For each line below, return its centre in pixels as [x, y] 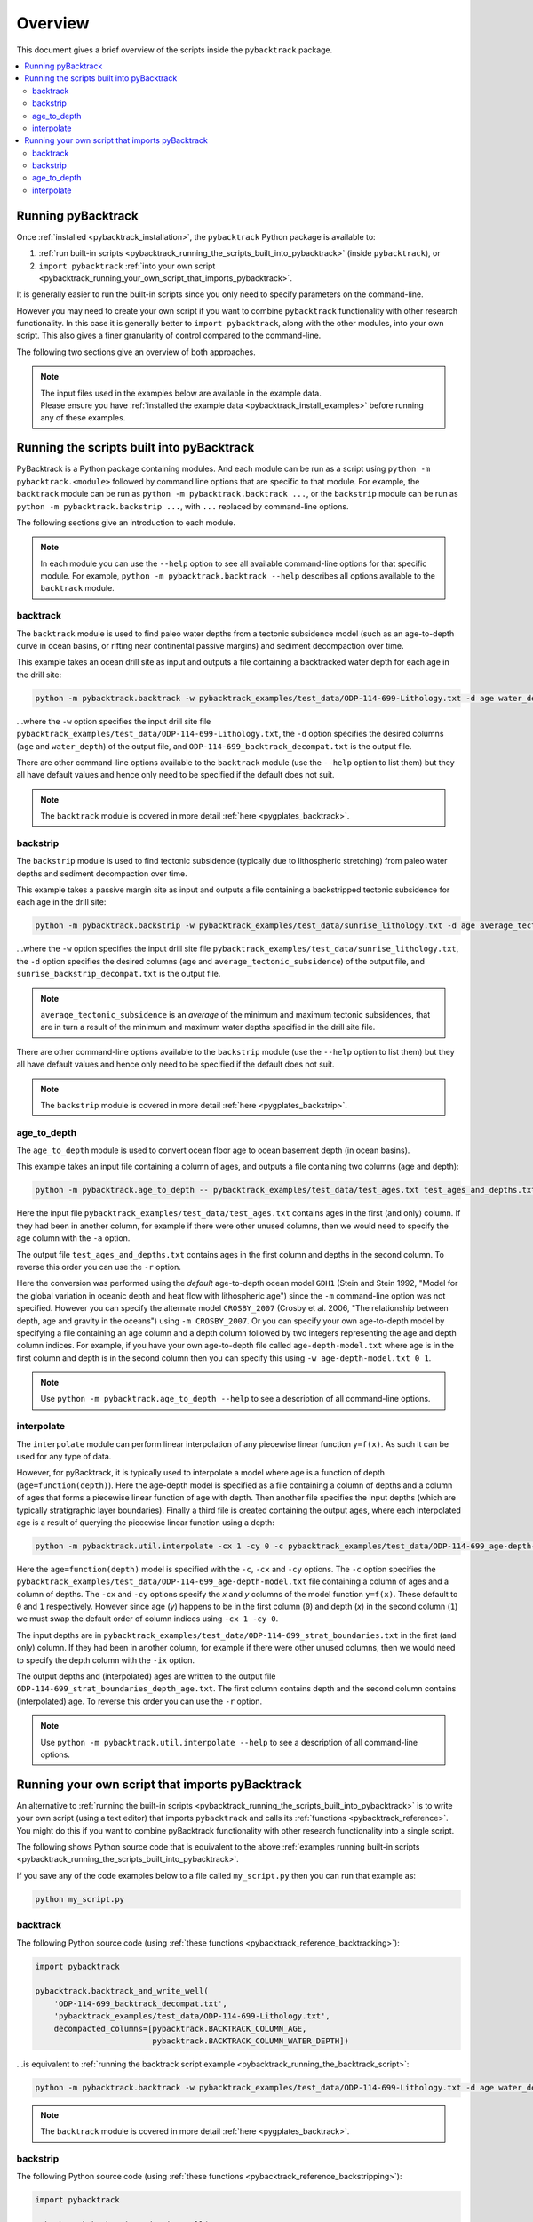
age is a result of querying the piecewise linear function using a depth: [146, 1522]
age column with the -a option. [73, 1238]
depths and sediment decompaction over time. [102, 873]
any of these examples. [83, 418]
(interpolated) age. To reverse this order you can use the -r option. [139, 1701]
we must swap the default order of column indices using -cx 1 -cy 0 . [147, 1619]
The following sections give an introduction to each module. [126, 522]
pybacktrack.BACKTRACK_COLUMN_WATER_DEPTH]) [251, 2041]
